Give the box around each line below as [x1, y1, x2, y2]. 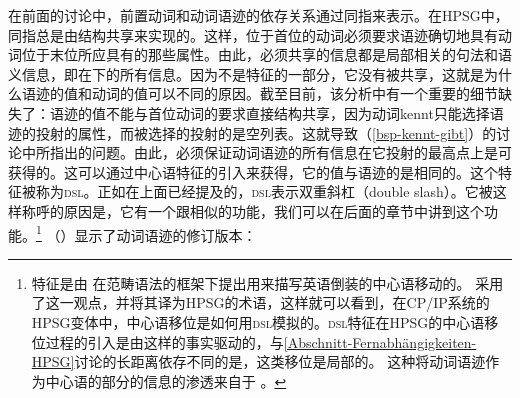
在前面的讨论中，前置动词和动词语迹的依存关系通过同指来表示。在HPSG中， [8, 5, 509, 25]
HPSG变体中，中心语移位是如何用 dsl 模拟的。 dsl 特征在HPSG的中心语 [31, 311, 485, 332]
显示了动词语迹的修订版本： [74, 224, 257, 245]
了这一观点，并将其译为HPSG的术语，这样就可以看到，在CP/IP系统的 [31, 292, 490, 313]
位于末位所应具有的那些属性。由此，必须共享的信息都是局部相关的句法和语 [21, 44, 512, 65]
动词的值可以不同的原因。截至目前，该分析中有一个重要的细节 [91, 83, 498, 104]
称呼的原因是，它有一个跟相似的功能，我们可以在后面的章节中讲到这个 [21, 200, 484, 221]
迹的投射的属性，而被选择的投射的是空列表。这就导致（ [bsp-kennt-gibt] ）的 [8, 122, 497, 143]
